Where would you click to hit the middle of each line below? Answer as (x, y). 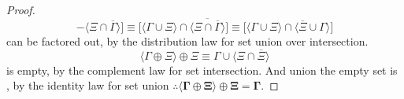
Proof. (21, 9)
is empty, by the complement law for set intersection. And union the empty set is (202, 70)
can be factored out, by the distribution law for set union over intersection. (187, 41)
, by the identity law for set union (88, 85)
